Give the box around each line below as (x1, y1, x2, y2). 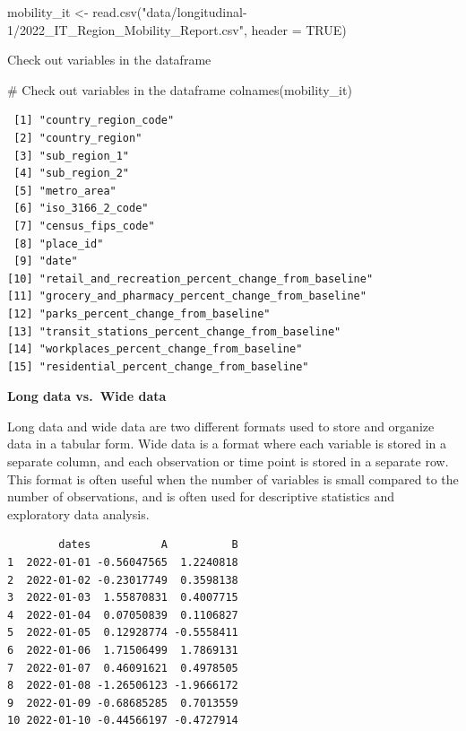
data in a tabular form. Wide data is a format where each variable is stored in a (7, 434, 447, 453)
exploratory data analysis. (7, 504, 150, 523)
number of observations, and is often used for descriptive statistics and (7, 487, 395, 506)
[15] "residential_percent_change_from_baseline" (7, 360, 309, 373)
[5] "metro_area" (13, 184, 116, 197)
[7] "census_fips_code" (13, 219, 155, 232)
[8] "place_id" (13, 237, 104, 250)
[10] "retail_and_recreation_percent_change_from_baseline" (7, 272, 374, 285)
